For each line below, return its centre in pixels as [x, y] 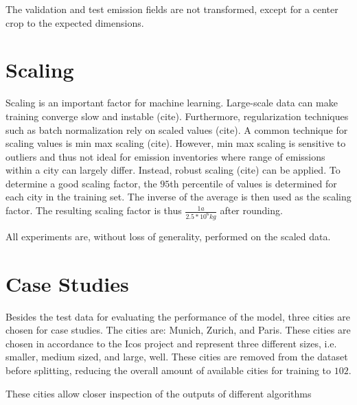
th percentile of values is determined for [253, 183]
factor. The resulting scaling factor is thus [94, 210]
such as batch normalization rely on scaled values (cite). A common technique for [177, 129]
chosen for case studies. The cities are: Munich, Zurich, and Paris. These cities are [178, 330]
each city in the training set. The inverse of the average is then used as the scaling [178, 197]
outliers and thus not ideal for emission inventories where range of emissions [165, 156]
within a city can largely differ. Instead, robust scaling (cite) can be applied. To [173, 170]
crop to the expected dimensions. [75, 22]
